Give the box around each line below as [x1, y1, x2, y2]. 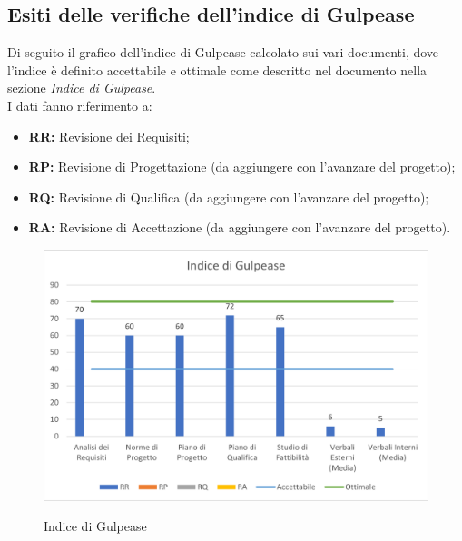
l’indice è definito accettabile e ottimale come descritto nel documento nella [7, 60, 428, 79]
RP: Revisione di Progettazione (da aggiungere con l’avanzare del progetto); [28, 157, 456, 176]
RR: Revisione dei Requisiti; [28, 126, 190, 145]
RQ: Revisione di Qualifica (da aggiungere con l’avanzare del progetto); [28, 187, 429, 206]
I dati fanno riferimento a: [7, 95, 152, 114]
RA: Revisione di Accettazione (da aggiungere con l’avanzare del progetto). [28, 218, 451, 237]
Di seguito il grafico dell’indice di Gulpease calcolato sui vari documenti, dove [7, 43, 439, 62]
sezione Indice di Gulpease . [7, 78, 156, 97]
